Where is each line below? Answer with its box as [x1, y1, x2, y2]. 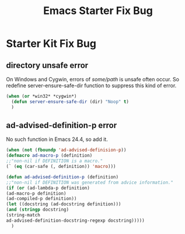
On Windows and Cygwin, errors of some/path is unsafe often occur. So [6, 76, 180, 82]
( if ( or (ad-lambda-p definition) [6, 185, 90, 191]
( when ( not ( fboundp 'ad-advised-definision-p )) [6, 147, 127, 153]
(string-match [6, 212, 41, 218]
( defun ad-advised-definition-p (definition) [6, 174, 118, 180]
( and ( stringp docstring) [6, 207, 69, 213]
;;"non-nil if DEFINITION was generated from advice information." [6, 180, 174, 185]
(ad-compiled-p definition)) [6, 196, 77, 202]
